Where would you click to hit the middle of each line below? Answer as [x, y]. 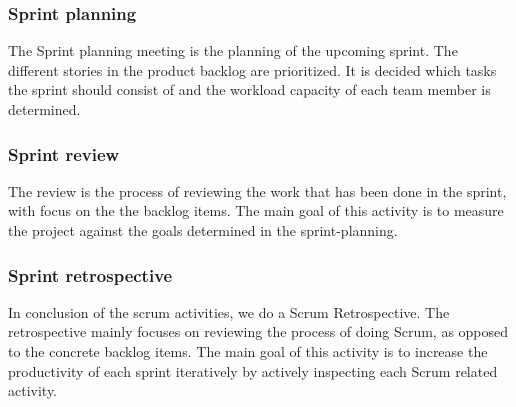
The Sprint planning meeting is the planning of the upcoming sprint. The [233, 50]
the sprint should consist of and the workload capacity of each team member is [249, 89]
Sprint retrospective [90, 274]
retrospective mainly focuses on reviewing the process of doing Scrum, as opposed [258, 331]
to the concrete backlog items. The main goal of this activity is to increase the [248, 351]
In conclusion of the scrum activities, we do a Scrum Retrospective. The [229, 311]
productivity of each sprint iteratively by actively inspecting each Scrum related [253, 370]
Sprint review [64, 153]
